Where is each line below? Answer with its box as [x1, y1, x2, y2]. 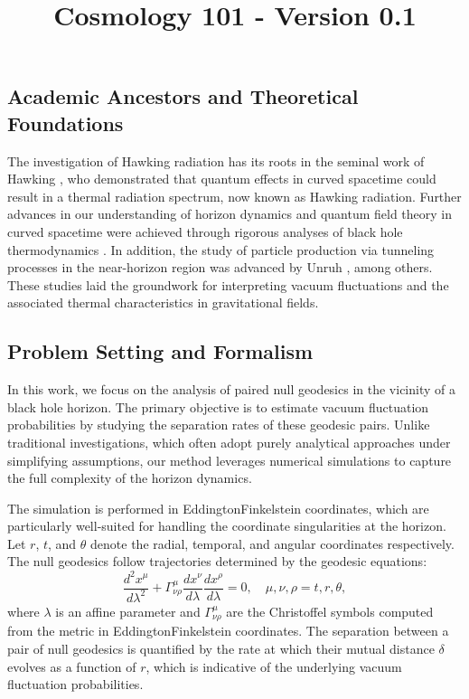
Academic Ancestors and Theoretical [7, 82, 359, 110]
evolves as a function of [7, 656, 136, 675]
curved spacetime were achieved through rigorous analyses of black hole [7, 222, 403, 241]
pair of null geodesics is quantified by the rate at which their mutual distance [7, 639, 435, 658]
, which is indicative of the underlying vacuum [145, 656, 402, 675]
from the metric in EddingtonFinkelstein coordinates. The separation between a [7, 621, 449, 640]
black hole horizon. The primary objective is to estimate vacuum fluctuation [7, 397, 429, 416]
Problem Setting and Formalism [7, 337, 314, 365]
